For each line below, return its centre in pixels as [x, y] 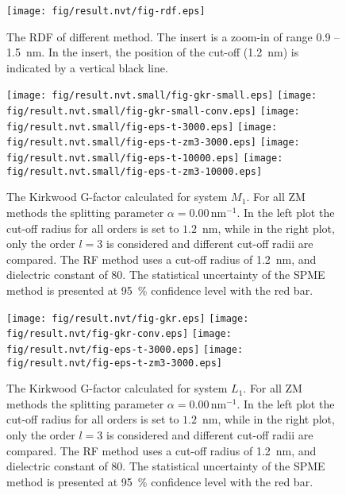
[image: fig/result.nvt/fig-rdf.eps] [106, 11]
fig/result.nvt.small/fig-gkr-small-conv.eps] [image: [153, 112]
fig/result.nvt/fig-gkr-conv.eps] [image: [119, 334]
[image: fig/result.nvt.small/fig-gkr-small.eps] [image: [162, 96]
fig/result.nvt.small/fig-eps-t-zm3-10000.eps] [135, 171]
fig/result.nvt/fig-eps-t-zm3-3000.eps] [115, 363]
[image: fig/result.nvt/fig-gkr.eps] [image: [128, 318]
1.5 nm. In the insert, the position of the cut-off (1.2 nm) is [153, 52]
